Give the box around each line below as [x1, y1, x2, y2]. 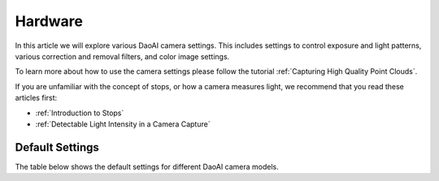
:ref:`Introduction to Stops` [35, 108, 124, 118]
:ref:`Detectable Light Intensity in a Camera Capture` [35, 119, 211, 129]
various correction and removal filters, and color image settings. [15, 51, 230, 61]
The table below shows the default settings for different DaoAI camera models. [15, 162, 280, 171]
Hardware [15, 12, 83, 30]
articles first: [15, 93, 58, 103]
